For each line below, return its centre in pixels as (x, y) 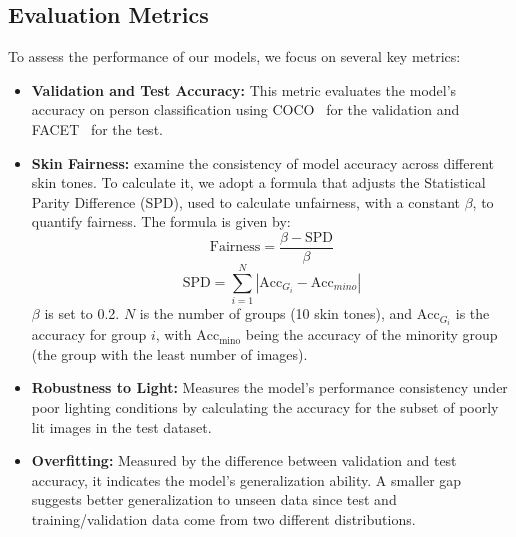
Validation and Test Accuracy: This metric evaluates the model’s (244, 89)
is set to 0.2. (82, 313)
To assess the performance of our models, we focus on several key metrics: (234, 56)
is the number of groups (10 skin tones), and (276, 313)
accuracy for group (89, 334)
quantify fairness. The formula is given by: (161, 221)
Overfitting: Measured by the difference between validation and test (244, 460)
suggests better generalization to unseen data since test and (214, 499)
